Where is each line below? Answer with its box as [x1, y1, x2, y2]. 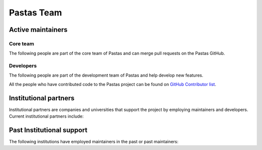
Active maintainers [9, 26, 68, 34]
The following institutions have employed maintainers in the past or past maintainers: [9, 139, 179, 145]
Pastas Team [9, 7, 62, 18]
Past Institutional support [9, 126, 87, 134]
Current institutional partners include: [9, 113, 84, 119]
